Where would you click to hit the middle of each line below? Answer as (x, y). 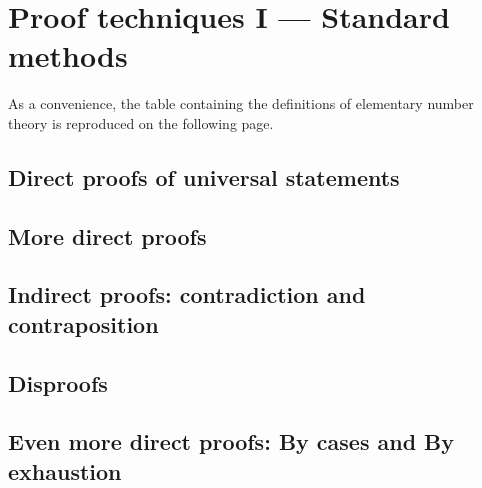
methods (68, 55)
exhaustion (65, 470)
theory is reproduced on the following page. (141, 122)
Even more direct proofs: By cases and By (231, 441)
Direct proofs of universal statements (204, 176)
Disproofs (58, 382)
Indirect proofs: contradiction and (187, 294)
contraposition (83, 323)
